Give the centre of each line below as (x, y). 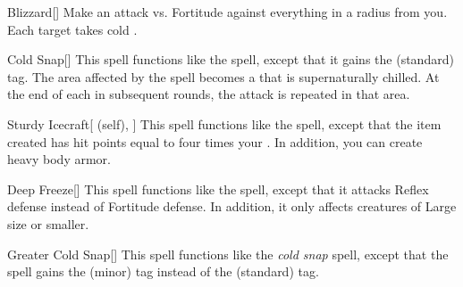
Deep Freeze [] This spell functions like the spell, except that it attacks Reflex (218, 189)
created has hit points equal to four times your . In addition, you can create (215, 141)
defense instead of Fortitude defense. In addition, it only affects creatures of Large (232, 206)
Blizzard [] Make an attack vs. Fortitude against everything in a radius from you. (227, 12)
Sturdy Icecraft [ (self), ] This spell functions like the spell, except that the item (224, 123)
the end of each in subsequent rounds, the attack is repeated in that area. (209, 94)
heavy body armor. (59, 159)
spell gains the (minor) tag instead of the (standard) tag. (163, 271)
